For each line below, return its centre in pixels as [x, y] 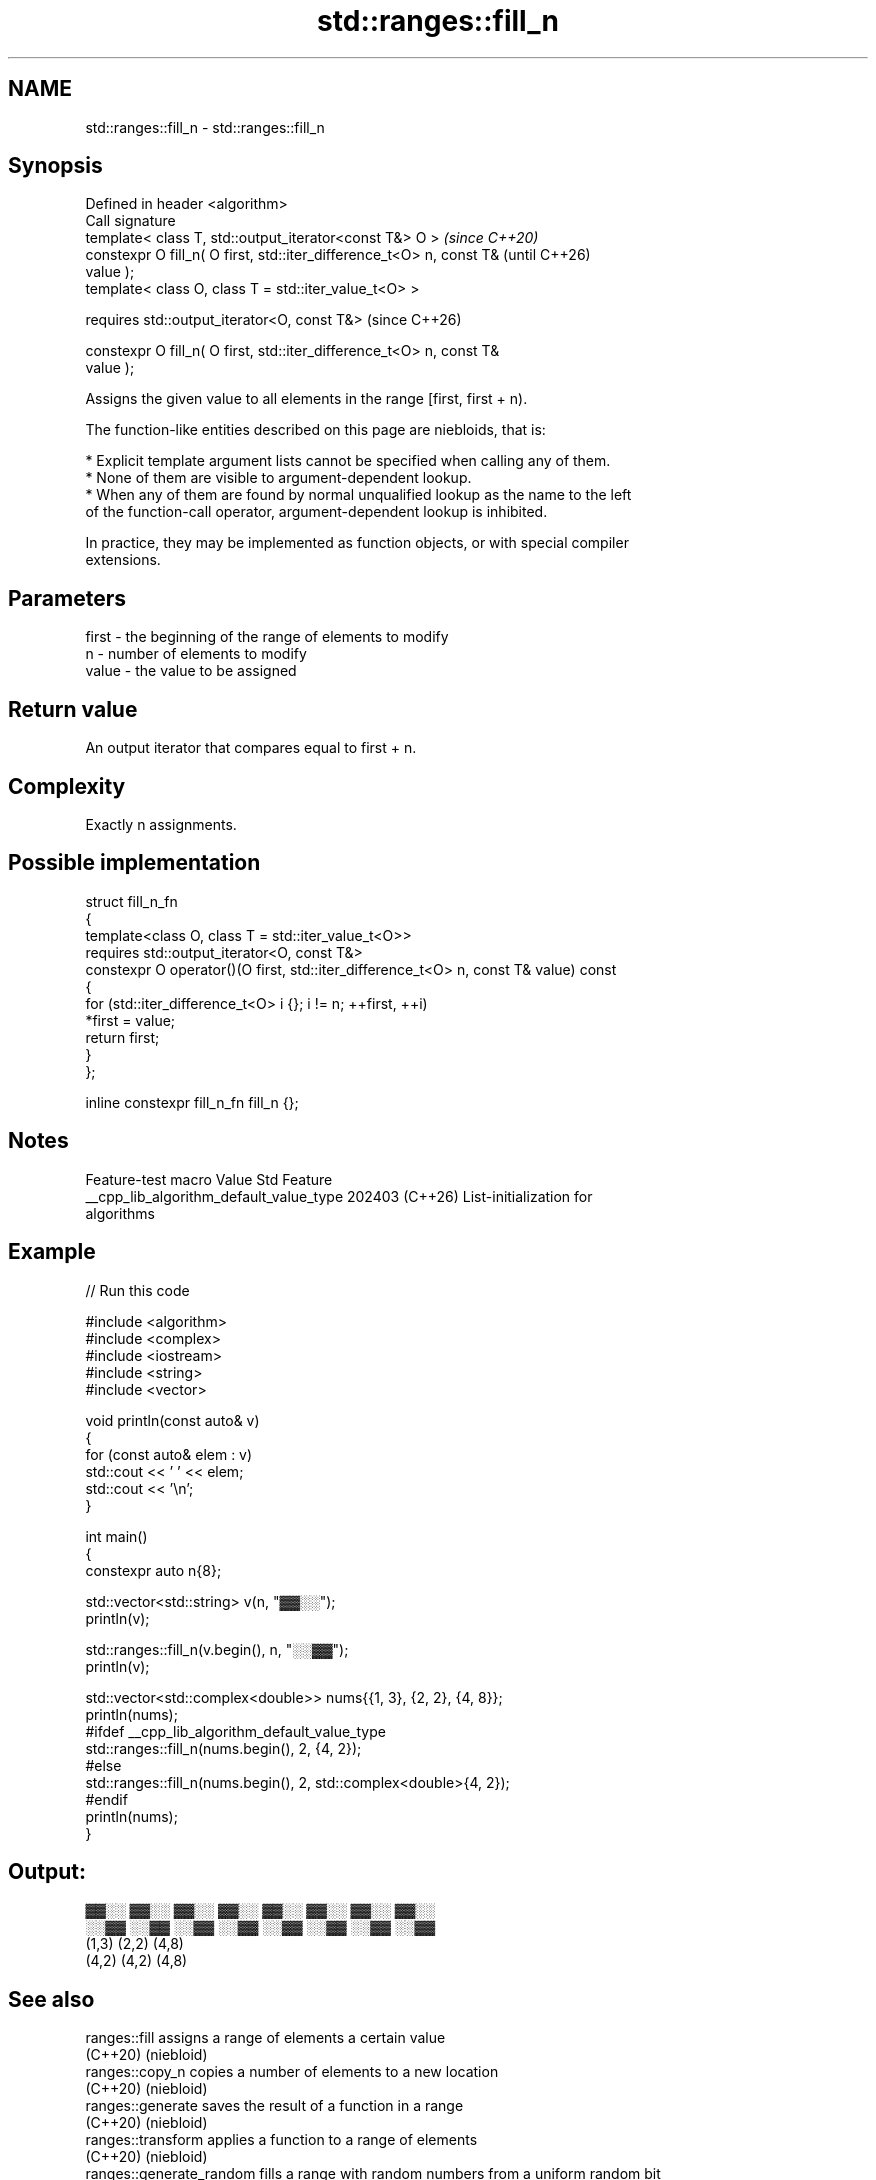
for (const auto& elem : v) [169, 1454]
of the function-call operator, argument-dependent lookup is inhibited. [316, 512]
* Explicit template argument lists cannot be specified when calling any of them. [348, 461]
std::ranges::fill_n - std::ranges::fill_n [205, 127]
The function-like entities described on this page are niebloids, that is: [315, 430]
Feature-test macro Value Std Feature [209, 1179]
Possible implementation [134, 863]
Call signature [130, 221]
